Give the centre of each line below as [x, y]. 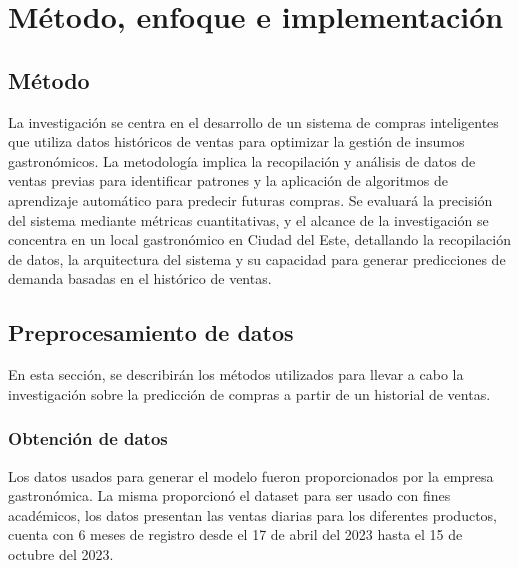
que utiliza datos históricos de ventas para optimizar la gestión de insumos [236, 141]
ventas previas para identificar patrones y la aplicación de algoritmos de [228, 180]
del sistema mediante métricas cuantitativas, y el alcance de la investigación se [248, 219]
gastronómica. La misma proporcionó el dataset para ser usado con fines [229, 495]
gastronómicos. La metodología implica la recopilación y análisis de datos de [242, 160]
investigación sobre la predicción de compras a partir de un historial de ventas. [249, 393]
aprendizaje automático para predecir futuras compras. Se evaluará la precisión [250, 199]
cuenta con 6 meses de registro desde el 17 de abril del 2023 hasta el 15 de [235, 534]
